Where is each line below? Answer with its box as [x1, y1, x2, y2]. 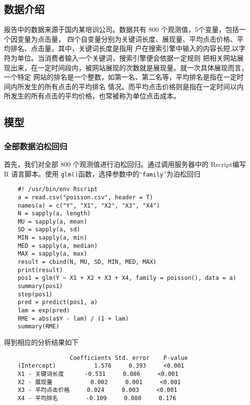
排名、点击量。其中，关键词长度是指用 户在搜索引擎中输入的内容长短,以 [10, 43, 239, 53]
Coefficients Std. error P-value [70, 354, 188, 361]
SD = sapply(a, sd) [17, 226, 80, 233]
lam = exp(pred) [17, 307, 70, 314]
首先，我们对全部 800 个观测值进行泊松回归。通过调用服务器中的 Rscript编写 [4, 159, 246, 169]
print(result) [17, 266, 63, 274]
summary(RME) [17, 323, 60, 330]
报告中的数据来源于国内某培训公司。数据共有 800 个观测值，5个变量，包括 [4, 24, 239, 34]
